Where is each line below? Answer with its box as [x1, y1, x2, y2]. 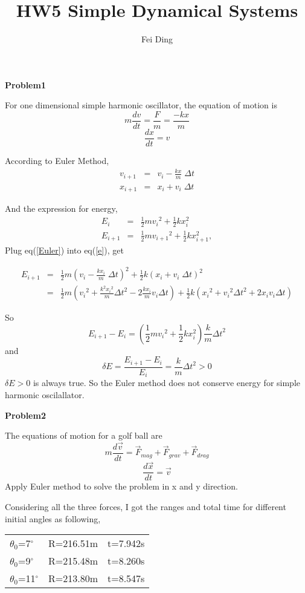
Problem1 [5, 78, 46, 91]
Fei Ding [141, 33, 173, 45]
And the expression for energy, [5, 202, 118, 215]
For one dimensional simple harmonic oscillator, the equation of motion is [5, 99, 277, 111]
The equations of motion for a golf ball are [5, 429, 162, 442]
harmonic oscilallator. [5, 388, 85, 401]
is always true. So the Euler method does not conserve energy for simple [33, 376, 301, 389]
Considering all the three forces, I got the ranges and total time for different [5, 500, 286, 513]
